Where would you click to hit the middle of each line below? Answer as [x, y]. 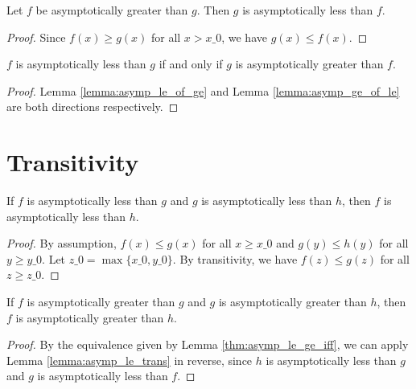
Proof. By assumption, [62, 243]
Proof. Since [36, 37]
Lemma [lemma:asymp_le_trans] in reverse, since [130, 360]
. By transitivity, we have [235, 258]
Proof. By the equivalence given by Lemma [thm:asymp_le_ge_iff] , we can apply [208, 344]
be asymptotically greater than [112, 10]
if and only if [191, 64]
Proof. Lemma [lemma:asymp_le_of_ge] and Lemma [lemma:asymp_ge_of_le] [203, 90]
